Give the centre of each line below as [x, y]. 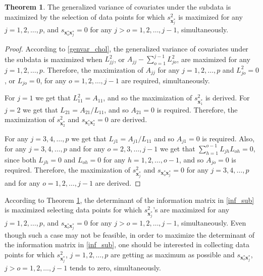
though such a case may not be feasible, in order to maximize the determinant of [129, 234]
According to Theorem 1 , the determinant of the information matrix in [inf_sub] [129, 200]
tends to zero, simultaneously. [115, 267]
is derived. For [227, 98]
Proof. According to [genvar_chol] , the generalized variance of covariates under [126, 49]
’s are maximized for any [191, 210]
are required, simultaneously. [166, 80]
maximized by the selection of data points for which [85, 16]
